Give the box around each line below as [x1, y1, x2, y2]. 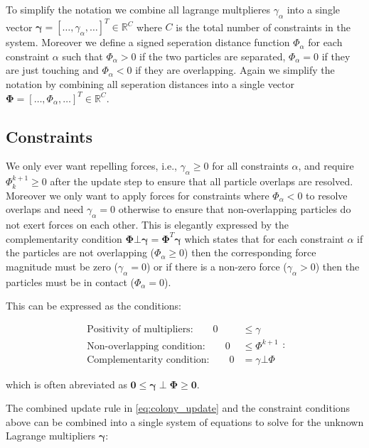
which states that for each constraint [184, 231, 344, 246]
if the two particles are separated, [139, 48, 286, 63]
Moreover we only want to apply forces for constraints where [6, 187, 269, 202]
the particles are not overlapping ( [6, 245, 155, 260]
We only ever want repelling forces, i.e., [6, 158, 177, 173]
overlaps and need [6, 202, 84, 217]
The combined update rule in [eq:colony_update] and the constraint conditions [6, 400, 351, 415]
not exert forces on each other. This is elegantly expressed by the [6, 217, 289, 232]
